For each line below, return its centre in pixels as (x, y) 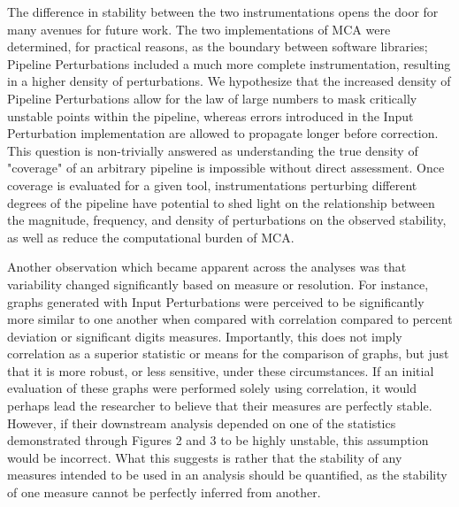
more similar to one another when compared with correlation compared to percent (230, 319)
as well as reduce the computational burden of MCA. (151, 237)
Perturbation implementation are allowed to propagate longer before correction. (223, 133)
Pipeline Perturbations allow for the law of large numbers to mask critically (212, 98)
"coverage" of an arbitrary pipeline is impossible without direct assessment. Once (226, 168)
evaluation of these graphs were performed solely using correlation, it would (212, 388)
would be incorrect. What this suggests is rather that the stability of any (205, 457)
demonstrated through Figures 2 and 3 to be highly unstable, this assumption (218, 440)
